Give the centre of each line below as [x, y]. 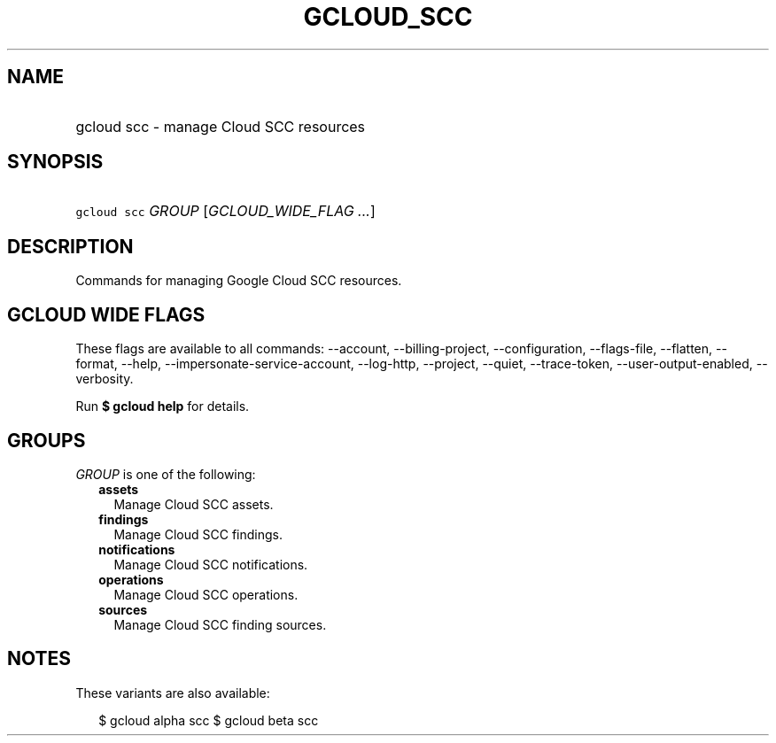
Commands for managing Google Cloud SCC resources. [239, 281]
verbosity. [105, 379]
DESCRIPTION [70, 246]
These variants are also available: [173, 693]
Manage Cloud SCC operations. [206, 594]
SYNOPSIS [55, 162]
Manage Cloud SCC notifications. [211, 564]
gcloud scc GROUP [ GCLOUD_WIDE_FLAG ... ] [225, 211]
